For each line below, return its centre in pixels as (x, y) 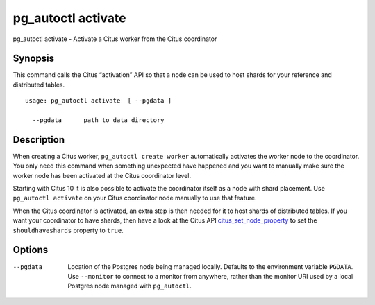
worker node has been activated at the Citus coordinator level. (102, 175)
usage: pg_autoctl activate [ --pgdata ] (99, 101)
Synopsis (34, 59)
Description (39, 140)
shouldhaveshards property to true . (68, 230)
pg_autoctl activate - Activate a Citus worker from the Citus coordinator (115, 39)
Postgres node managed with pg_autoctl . (130, 286)
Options (31, 250)
